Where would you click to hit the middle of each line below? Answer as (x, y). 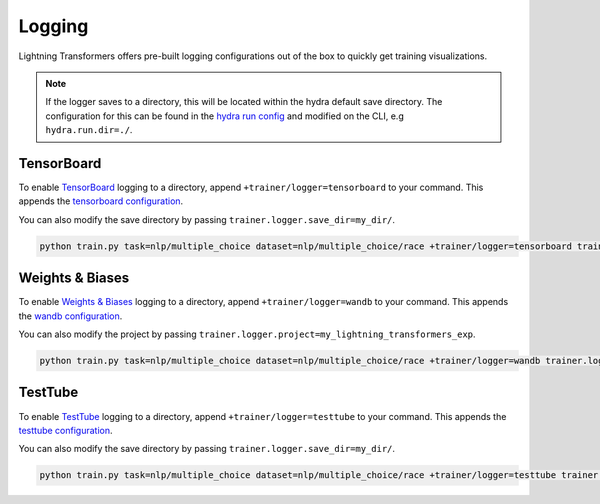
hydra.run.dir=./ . (89, 130)
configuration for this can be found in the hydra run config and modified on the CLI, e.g (224, 116)
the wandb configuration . (70, 316)
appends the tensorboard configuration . (101, 201)
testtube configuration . (66, 430)
